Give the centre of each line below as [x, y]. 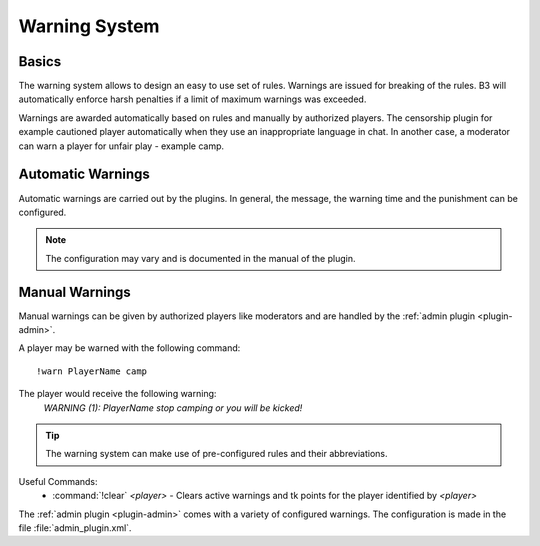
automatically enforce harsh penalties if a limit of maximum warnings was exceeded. [192, 99]
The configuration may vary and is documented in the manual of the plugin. [200, 258]
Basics [40, 61]
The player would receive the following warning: [117, 394]
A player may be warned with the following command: [129, 348]
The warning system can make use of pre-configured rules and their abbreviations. [217, 454]
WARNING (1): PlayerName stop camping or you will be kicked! [173, 407]
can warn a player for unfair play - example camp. [121, 146]
